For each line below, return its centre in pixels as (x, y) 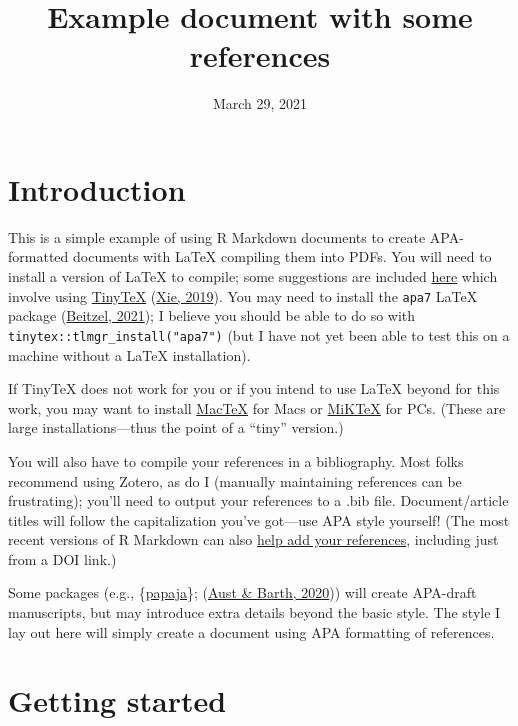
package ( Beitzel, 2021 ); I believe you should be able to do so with (212, 315)
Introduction (97, 188)
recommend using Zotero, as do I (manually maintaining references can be (235, 480)
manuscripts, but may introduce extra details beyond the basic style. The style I (254, 612)
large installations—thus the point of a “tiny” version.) (176, 427)
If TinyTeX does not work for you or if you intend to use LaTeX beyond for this (254, 388)
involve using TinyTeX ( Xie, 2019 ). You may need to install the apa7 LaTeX (243, 295)
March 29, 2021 (260, 103)
